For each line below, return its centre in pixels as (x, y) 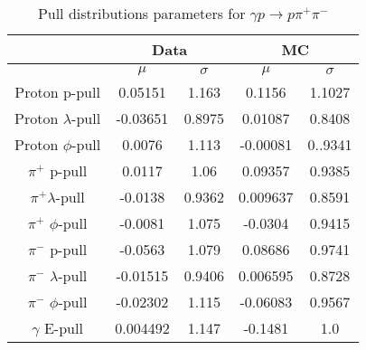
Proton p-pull (57, 92)
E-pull (63, 328)
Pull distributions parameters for (141, 13)
